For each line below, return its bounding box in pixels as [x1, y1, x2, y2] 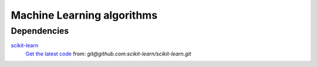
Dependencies [11, 26, 69, 36]
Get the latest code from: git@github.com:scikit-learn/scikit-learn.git [25, 50, 191, 57]
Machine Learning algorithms [11, 9, 158, 22]
